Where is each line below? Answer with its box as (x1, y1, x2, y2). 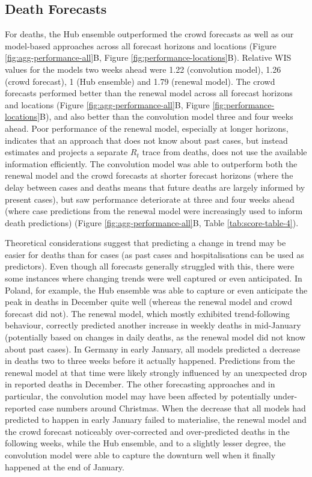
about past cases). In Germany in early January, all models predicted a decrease (5, 342, 301, 355)
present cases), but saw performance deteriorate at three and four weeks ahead (5, 192, 295, 205)
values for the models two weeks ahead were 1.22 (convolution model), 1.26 (5, 63, 281, 75)
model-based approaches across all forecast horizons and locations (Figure (5, 39, 277, 52)
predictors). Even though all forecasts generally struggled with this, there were (5, 260, 295, 272)
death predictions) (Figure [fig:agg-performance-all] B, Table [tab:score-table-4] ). (5, 216, 299, 229)
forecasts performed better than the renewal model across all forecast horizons (5, 87, 293, 99)
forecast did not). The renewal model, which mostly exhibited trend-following (5, 307, 290, 319)
